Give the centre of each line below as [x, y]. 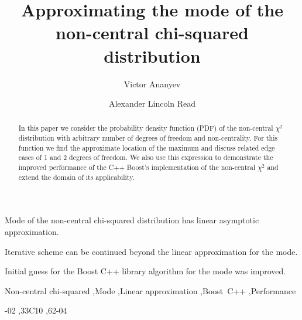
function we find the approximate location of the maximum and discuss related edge [147, 147]
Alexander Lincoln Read [152, 103]
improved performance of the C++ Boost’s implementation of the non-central [137, 167]
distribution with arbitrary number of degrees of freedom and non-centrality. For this [148, 138]
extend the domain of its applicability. [76, 177]
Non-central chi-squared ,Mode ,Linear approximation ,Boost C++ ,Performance [150, 290]
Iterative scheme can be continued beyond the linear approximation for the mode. [151, 251]
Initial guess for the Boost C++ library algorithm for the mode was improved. [145, 271]
